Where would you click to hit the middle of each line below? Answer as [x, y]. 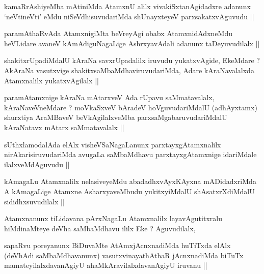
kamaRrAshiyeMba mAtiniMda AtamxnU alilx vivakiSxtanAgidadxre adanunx [127, 6]
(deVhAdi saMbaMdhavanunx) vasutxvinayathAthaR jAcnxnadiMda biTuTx [124, 255]
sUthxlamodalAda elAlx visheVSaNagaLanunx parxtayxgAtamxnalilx [113, 144]
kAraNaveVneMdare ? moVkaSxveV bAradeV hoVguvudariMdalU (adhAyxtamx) [131, 107]
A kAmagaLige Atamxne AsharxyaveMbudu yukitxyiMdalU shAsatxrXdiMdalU [129, 191]
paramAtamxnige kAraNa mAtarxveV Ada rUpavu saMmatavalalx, [109, 97]
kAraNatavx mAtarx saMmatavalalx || [64, 127]
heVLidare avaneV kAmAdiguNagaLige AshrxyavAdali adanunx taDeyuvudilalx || [132, 43]
